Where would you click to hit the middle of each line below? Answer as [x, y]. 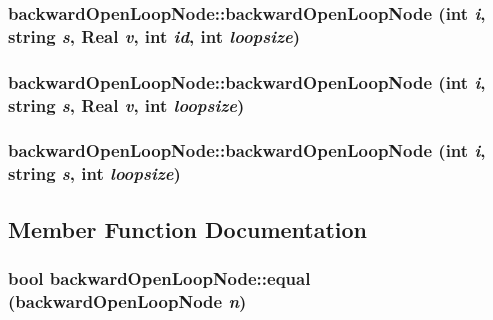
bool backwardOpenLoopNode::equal [159, 278]
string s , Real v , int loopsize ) [126, 104]
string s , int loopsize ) [94, 173]
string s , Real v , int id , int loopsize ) [154, 35]
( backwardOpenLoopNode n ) [127, 300]
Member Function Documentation [188, 228]
